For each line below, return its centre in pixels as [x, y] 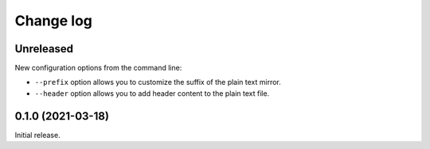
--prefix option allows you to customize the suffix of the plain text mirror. [158, 82]
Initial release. [37, 135]
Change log [54, 21]
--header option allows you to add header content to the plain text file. [152, 93]
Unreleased [44, 49]
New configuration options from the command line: [98, 68]
